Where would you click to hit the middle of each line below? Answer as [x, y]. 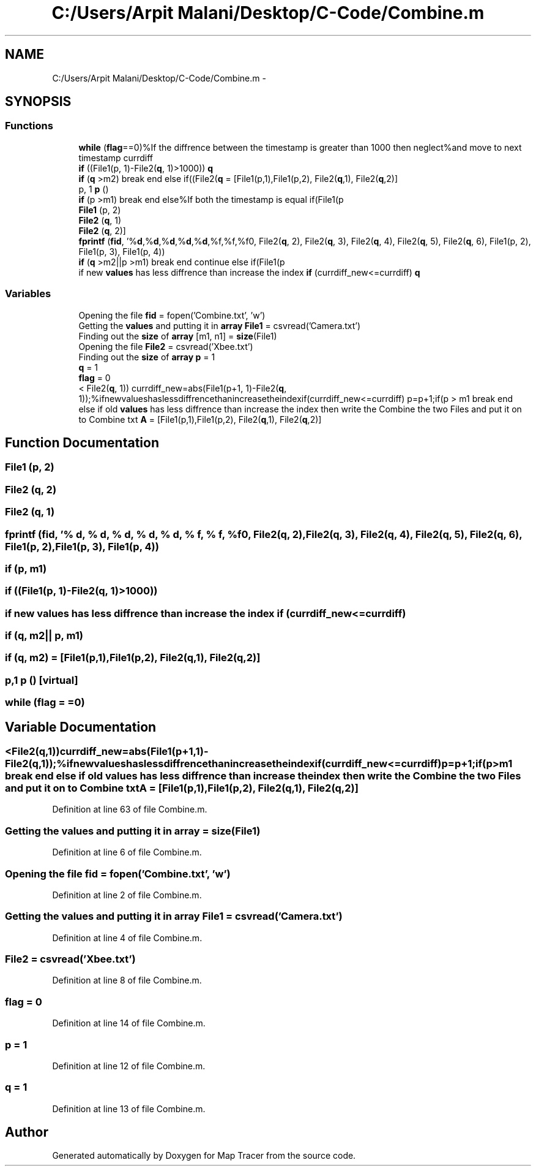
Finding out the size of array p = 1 [147, 357]
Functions [29, 126]
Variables [28, 294]
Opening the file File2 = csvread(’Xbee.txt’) [166, 346]
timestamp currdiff [116, 157]
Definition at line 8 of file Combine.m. [127, 980]
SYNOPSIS [38, 102]
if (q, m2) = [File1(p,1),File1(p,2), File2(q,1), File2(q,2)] [133, 658]
